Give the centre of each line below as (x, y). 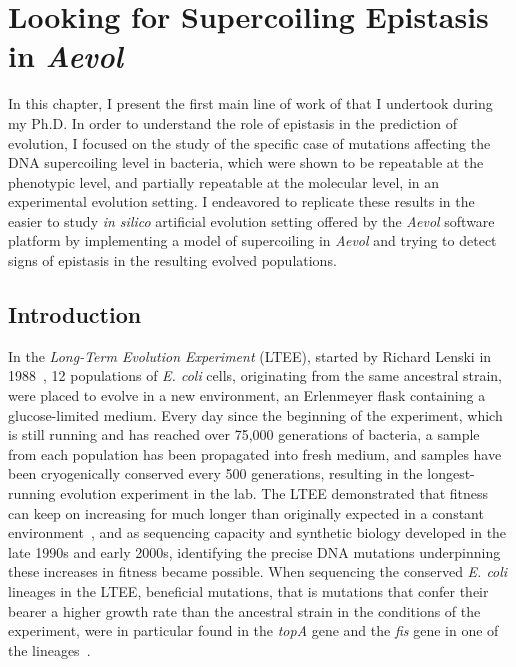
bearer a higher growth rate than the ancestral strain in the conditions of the (244, 610)
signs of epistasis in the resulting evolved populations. (172, 260)
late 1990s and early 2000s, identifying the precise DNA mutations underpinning (254, 551)
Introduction (75, 314)
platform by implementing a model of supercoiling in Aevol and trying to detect (252, 240)
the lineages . (49, 649)
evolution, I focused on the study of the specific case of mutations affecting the (249, 142)
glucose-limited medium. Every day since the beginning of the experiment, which (255, 414)
